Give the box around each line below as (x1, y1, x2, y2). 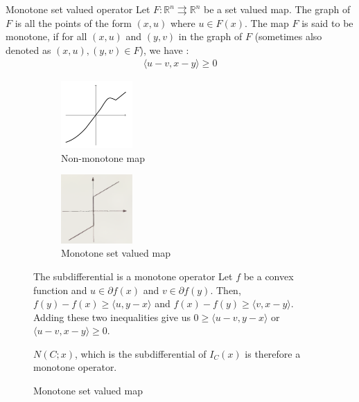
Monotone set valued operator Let (6, 2, 150, 16)
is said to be (301, 15, 353, 30)
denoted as (6, 42, 51, 57)
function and (33, 282, 87, 297)
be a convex (243, 268, 294, 283)
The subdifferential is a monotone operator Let (33, 268, 233, 283)
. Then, (210, 282, 241, 297)
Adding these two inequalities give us (33, 309, 191, 324)
